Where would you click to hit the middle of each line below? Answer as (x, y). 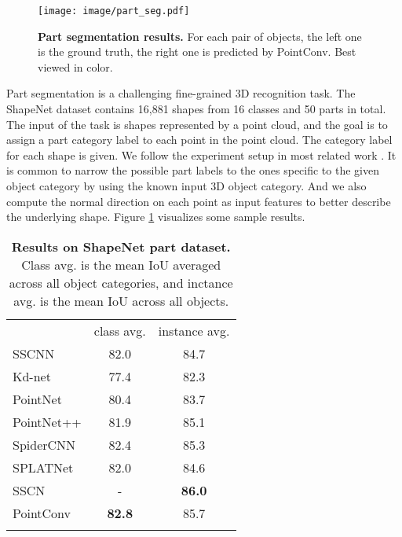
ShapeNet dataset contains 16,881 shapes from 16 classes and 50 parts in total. (196, 109)
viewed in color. (75, 66)
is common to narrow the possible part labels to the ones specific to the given (193, 170)
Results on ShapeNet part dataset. (121, 246)
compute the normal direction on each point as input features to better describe (199, 201)
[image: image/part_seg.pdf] (114, 11)
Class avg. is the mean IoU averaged (121, 264)
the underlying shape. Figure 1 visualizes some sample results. (156, 217)
